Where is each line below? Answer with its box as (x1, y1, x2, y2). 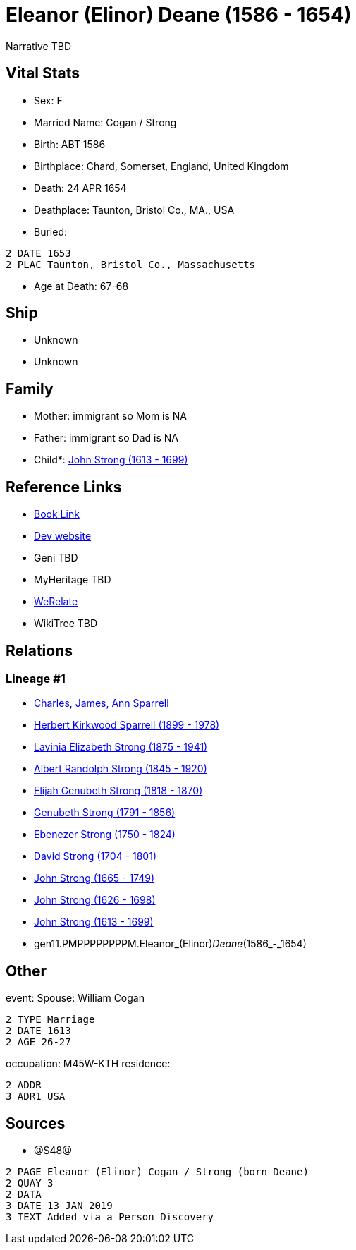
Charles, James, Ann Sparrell (34, 697, 169, 710)
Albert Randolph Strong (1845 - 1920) (34, 763, 207, 775)
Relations (6, 641, 73, 660)
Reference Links (6, 478, 122, 496)
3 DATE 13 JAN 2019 (6, 1200, 113, 1212)
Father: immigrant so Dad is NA (34, 432, 178, 444)
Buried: (34, 225, 68, 238)
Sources (6, 1114, 66, 1132)
